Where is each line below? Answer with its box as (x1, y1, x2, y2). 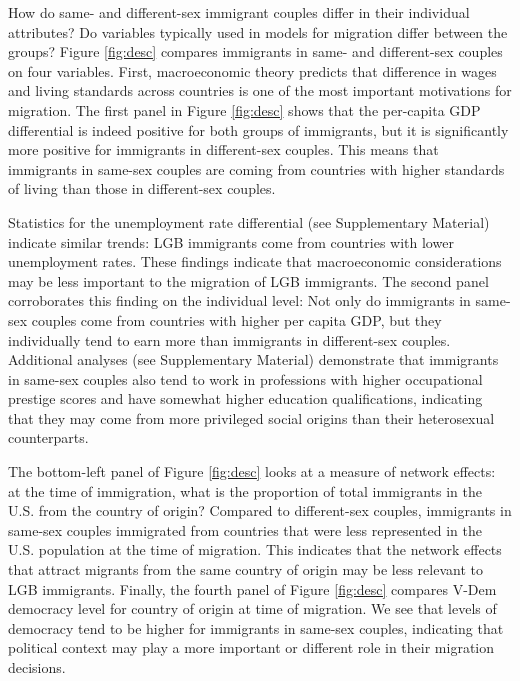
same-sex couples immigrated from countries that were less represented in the (8, 519, 482, 540)
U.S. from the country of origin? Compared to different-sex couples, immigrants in (8, 500, 512, 521)
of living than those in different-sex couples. (8, 178, 276, 199)
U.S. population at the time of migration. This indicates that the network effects (8, 539, 502, 560)
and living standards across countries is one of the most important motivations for (8, 80, 512, 101)
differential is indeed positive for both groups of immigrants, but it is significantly (8, 119, 509, 140)
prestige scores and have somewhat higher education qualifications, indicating (8, 388, 483, 409)
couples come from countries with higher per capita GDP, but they (31, 309, 442, 330)
